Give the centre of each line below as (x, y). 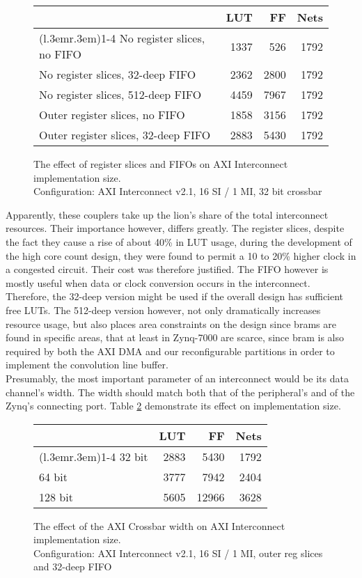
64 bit (53, 476)
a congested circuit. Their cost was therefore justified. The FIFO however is (167, 269)
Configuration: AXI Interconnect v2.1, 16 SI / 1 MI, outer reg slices (178, 553)
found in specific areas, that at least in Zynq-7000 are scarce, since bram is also (175, 337)
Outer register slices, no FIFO (112, 115)
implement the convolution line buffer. (87, 365)
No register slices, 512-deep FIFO (120, 94)
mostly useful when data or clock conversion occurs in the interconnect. (158, 282)
